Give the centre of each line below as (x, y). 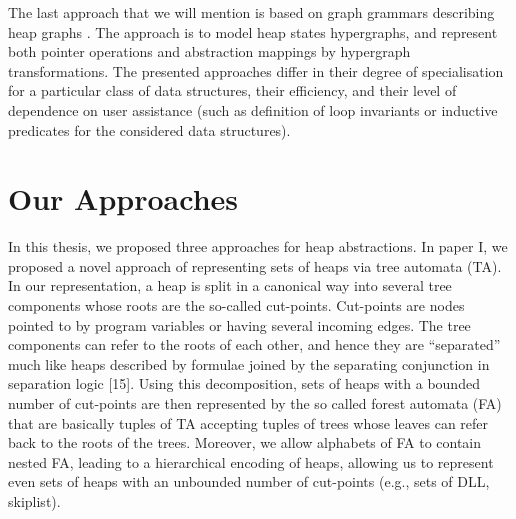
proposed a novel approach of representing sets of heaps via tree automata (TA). (255, 265)
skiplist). (34, 501)
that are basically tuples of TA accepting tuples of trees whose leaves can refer (248, 422)
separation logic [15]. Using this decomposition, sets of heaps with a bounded (244, 383)
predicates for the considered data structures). (149, 129)
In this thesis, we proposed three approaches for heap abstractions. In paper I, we (258, 246)
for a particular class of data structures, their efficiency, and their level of (232, 90)
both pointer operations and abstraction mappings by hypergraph (209, 51)
